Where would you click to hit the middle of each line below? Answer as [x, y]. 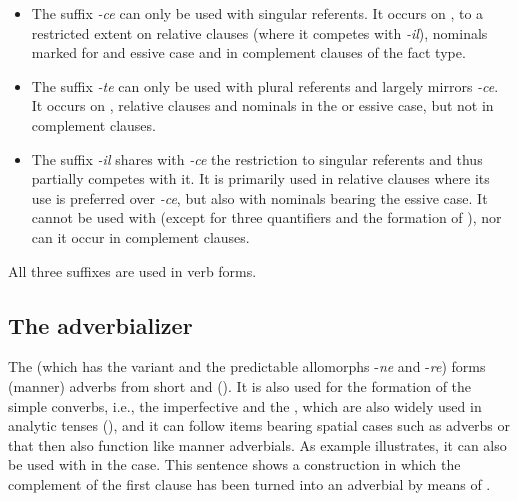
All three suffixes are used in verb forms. [132, 270]
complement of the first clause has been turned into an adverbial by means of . [249, 483]
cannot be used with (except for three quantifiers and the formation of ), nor [266, 217]
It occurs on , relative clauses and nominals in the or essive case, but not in [262, 105]
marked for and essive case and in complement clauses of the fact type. [248, 52]
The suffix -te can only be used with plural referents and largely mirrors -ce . [265, 85]
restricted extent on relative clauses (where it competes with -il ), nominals [259, 32]
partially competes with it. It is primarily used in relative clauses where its [260, 178]
